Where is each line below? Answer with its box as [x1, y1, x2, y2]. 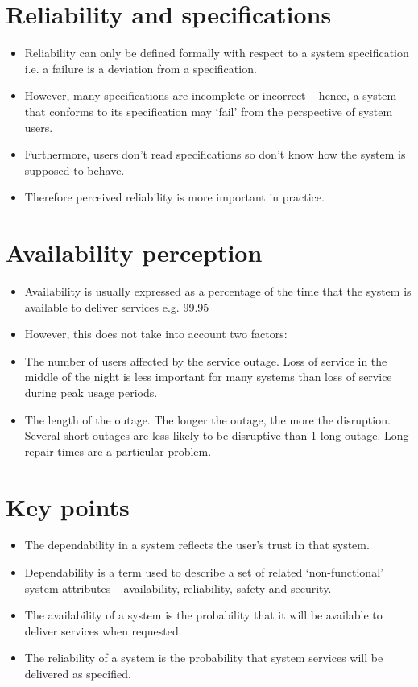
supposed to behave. [24, 161, 125, 178]
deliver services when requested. [24, 622, 182, 639]
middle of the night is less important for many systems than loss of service [24, 368, 392, 385]
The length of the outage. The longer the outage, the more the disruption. [24, 411, 391, 428]
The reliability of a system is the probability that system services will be [24, 649, 383, 666]
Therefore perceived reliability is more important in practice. [24, 188, 325, 205]
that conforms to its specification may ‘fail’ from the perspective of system [24, 102, 393, 119]
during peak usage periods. [24, 383, 158, 400]
